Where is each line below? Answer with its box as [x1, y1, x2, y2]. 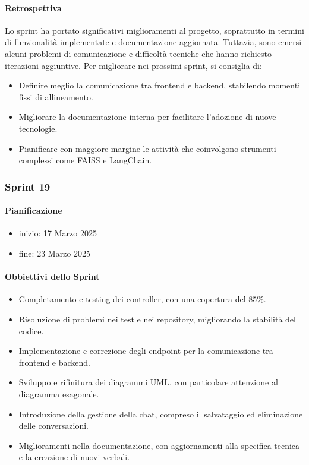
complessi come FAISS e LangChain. [18, 154, 152, 166]
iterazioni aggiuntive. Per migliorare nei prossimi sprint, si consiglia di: [5, 59, 262, 71]
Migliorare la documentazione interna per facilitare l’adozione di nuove [18, 110, 276, 123]
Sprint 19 [5, 179, 51, 194]
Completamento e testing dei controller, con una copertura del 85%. [18, 293, 266, 305]
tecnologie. [18, 122, 58, 134]
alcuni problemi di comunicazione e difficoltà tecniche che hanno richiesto [5, 47, 272, 59]
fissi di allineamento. [18, 90, 93, 103]
